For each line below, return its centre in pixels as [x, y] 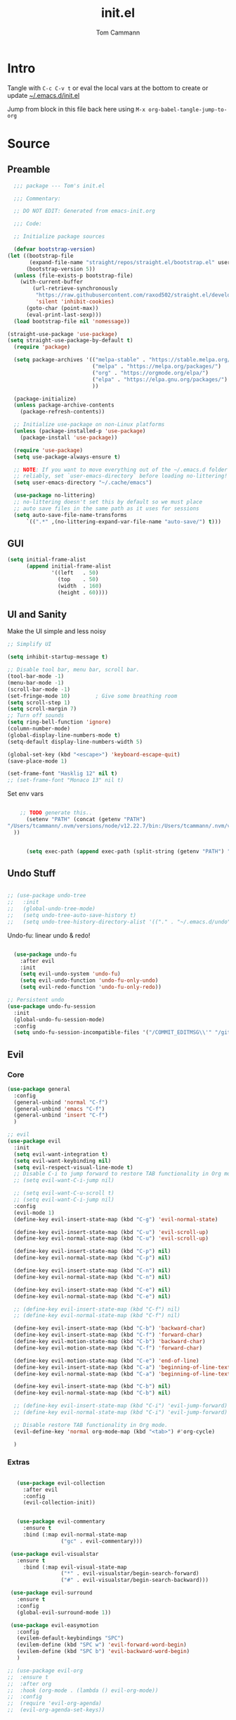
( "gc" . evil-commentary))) [101, 1541]
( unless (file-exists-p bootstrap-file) [73, 275]
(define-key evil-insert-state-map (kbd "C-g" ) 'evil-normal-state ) [116, 1219]
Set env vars [26, 794]
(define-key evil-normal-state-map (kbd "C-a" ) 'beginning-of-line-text [122, 1374]
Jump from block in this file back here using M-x [77, 109]
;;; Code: [28, 224]
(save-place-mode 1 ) [38, 761]
